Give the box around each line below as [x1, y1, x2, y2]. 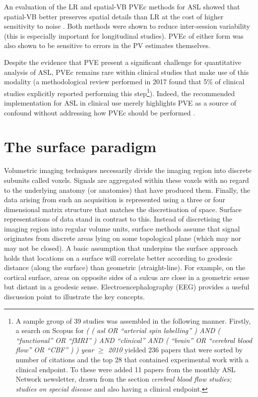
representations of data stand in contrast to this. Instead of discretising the [4, 214, 233, 224]
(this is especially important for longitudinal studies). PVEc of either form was [4, 30, 244, 41]
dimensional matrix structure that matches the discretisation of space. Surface [4, 204, 242, 214]
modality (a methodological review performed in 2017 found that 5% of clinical [4, 76, 245, 87]
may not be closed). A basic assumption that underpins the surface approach [4, 243, 238, 253]
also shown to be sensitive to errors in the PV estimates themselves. [4, 40, 210, 51]
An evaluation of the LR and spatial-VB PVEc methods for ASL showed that [4, 1, 240, 11]
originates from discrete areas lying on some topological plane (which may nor [4, 233, 242, 243]
